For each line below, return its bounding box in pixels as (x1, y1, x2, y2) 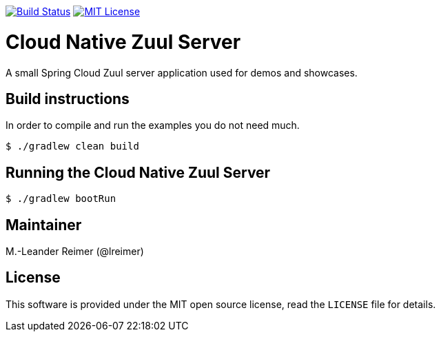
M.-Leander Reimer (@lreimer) (6, 245, 144, 258)
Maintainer (6, 216, 82, 234)
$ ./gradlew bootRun (6, 193, 116, 205)
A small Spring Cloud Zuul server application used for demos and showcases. (6, 66, 358, 79)
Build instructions (6, 90, 130, 108)
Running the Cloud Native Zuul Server (6, 163, 271, 181)
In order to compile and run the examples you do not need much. (6, 119, 300, 132)
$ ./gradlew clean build (6, 141, 139, 152)
